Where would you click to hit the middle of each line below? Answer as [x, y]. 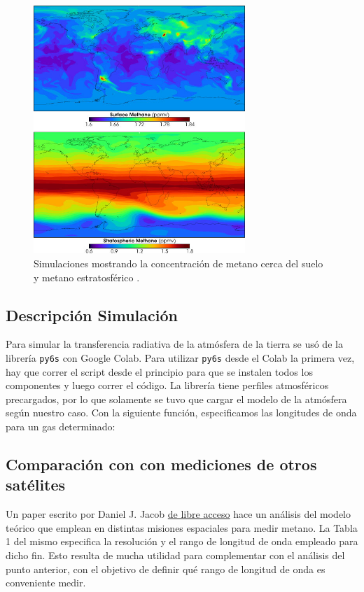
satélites [36, 485]
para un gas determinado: [61, 427]
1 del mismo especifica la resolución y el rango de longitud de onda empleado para [182, 541]
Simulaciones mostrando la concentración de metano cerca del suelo [178, 263]
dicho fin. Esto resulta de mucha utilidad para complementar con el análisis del [175, 555]
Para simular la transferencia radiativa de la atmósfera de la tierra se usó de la [174, 344]
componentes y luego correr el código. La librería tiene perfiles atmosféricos [167, 385]
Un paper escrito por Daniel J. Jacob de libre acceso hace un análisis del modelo [178, 514]
